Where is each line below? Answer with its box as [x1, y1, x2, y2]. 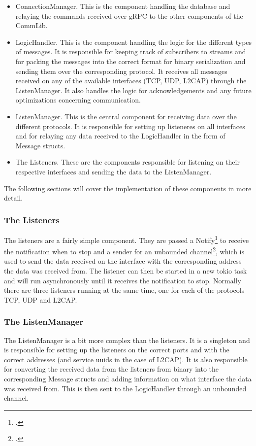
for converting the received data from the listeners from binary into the [4, 364, 219, 374]
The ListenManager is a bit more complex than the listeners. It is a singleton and [4, 335, 250, 345]
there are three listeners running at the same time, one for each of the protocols [4, 285, 245, 295]
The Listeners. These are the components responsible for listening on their [15, 157, 240, 167]
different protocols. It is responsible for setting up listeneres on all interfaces [15, 121, 245, 131]
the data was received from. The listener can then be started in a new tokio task [4, 266, 247, 275]
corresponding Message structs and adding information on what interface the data [4, 373, 252, 383]
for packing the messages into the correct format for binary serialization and [15, 56, 246, 66]
